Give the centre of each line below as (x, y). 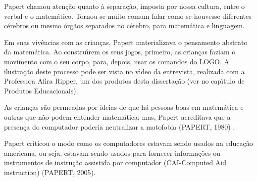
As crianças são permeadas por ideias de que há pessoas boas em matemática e (124, 107)
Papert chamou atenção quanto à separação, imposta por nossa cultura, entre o (125, 6)
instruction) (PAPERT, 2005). (50, 172)
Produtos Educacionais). (41, 90)
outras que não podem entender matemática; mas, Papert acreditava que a (117, 116)
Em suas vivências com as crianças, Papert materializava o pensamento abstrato (126, 42)
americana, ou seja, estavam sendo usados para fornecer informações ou (112, 153)
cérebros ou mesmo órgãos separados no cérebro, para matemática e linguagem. (124, 25)
